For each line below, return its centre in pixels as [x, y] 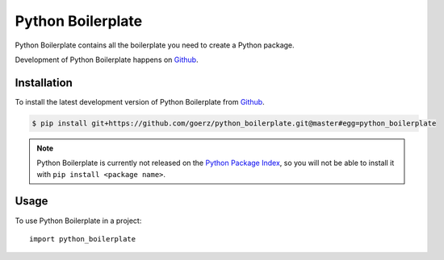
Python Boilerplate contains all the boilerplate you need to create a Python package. [155, 45]
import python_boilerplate [83, 239]
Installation [44, 83]
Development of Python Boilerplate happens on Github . [107, 60]
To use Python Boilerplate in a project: [78, 221]
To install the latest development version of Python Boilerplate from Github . [140, 101]
